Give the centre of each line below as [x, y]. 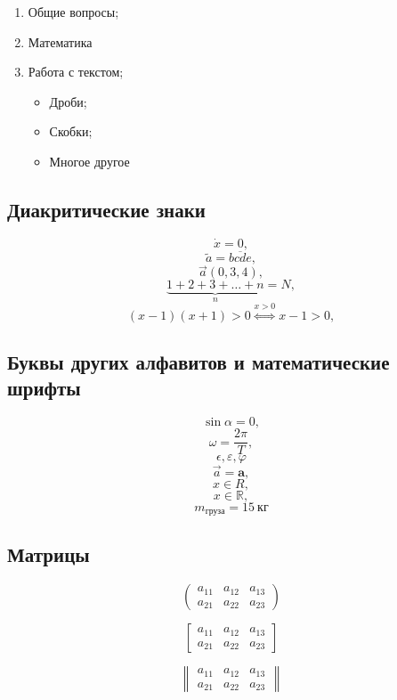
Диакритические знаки [106, 209]
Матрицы [49, 554]
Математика [60, 41]
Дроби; [68, 101]
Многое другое [89, 161]
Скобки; [71, 131]
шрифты [44, 388]
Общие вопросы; [73, 12]
